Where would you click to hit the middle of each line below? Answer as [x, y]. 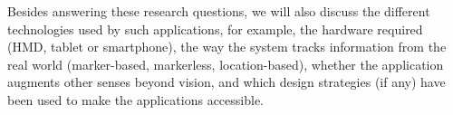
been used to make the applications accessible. [135, 99]
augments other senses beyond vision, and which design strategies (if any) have [226, 82]
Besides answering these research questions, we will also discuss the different [219, 11]
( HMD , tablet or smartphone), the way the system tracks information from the [227, 47]
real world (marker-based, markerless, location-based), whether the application [226, 64]
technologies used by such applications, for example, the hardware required [215, 29]
